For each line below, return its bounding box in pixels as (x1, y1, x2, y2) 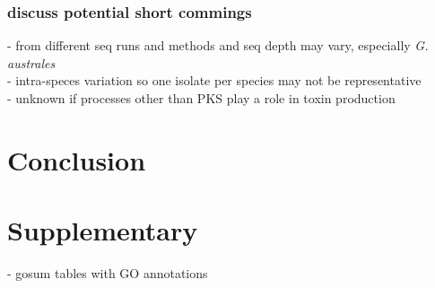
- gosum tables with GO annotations (7, 264, 208, 283)
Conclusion (7, 141, 146, 178)
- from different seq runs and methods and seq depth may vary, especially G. (7, 36, 429, 55)
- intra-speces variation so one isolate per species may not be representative (7, 71, 422, 90)
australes (7, 53, 56, 72)
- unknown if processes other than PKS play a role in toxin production (7, 89, 396, 107)
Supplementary (7, 212, 198, 249)
